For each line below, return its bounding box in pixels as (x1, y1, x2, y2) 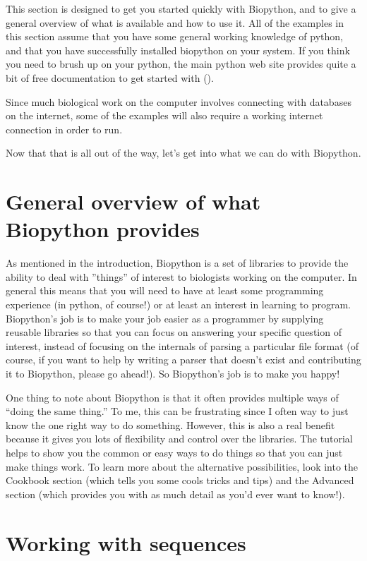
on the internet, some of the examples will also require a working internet (6, 108, 323, 123)
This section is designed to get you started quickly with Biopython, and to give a (6, 1, 356, 16)
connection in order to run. (6, 121, 123, 136)
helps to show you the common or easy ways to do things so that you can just (6, 445, 343, 459)
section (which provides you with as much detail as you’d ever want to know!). (6, 486, 345, 501)
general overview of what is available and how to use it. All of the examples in (6, 15, 344, 30)
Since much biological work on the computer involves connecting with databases (6, 94, 351, 109)
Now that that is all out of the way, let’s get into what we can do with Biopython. (6, 145, 361, 160)
